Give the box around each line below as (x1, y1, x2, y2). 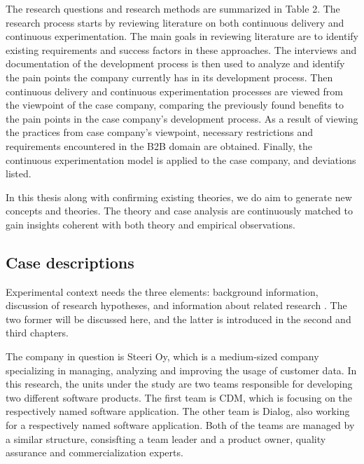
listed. (6, 166, 31, 181)
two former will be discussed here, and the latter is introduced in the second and (6, 311, 351, 326)
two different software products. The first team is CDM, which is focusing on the (6, 390, 353, 404)
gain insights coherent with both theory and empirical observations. (6, 217, 295, 231)
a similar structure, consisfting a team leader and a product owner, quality (6, 431, 326, 446)
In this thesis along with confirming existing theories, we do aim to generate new (6, 189, 352, 204)
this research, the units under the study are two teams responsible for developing (6, 376, 353, 391)
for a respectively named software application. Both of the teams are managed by (6, 418, 355, 432)
